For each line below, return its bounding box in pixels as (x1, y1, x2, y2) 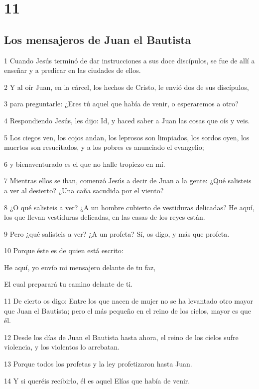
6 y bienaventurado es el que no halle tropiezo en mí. (4, 158, 165, 169)
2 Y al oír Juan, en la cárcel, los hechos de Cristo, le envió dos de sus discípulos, (4, 81, 249, 92)
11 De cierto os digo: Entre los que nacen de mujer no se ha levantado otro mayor (4, 296, 254, 306)
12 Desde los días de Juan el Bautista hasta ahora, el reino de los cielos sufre (4, 332, 239, 342)
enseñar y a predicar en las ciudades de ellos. (4, 65, 141, 75)
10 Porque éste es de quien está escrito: (4, 245, 124, 256)
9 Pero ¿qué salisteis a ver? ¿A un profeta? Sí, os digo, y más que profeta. (4, 228, 230, 239)
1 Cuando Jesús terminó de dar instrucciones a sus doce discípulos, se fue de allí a (4, 55, 255, 65)
